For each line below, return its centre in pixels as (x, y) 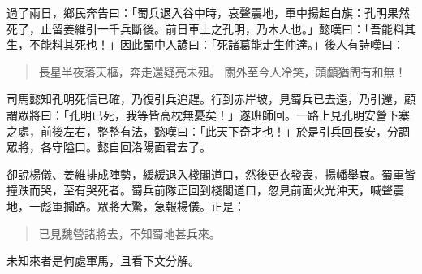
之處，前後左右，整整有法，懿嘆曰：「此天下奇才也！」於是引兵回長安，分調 (208, 130)
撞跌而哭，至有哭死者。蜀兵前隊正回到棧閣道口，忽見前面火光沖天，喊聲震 (205, 190)
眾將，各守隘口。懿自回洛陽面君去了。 (109, 147)
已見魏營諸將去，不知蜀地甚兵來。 (129, 233)
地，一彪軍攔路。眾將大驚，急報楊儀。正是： (126, 205)
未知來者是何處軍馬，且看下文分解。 (103, 261)
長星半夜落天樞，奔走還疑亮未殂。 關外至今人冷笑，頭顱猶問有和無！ (222, 71)
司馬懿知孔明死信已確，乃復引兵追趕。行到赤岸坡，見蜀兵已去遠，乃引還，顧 (211, 99)
